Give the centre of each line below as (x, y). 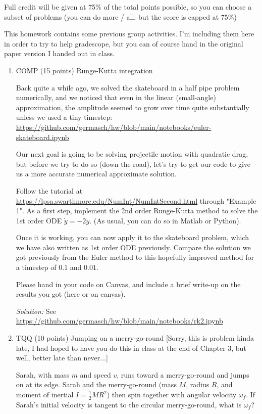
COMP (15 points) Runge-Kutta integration (84, 70)
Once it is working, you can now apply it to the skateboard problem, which (132, 237)
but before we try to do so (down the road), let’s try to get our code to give (133, 164)
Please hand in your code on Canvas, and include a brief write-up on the (128, 284)
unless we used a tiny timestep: (64, 117)
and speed (95, 374)
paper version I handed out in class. (59, 53)
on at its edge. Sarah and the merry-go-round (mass (96, 384)
